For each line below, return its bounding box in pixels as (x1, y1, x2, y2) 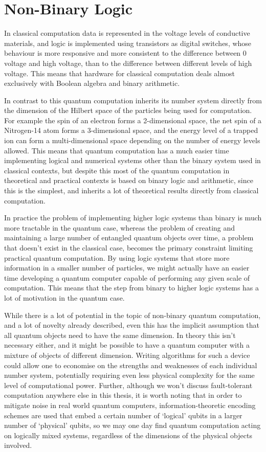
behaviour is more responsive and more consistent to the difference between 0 (4, 48, 247, 58)
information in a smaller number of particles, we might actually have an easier (4, 262, 250, 273)
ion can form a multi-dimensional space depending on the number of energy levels (4, 135, 260, 146)
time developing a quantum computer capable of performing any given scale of (4, 272, 250, 283)
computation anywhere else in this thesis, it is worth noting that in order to (4, 390, 242, 400)
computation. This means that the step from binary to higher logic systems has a (4, 282, 259, 293)
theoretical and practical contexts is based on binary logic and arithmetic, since (4, 175, 253, 186)
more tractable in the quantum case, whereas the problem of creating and (4, 222, 235, 233)
